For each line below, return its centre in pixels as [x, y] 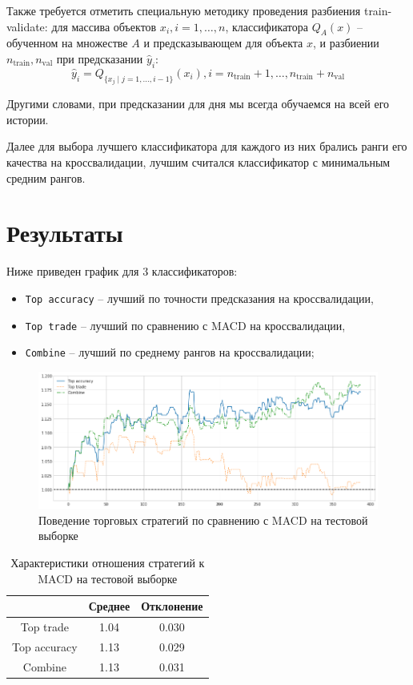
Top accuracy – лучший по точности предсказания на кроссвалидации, [199, 298]
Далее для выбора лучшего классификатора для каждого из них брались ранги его [207, 146]
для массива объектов [104, 26]
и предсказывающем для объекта [223, 43]
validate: [27, 26]
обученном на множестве [67, 43]
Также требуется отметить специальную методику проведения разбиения [184, 10]
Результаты [65, 233]
